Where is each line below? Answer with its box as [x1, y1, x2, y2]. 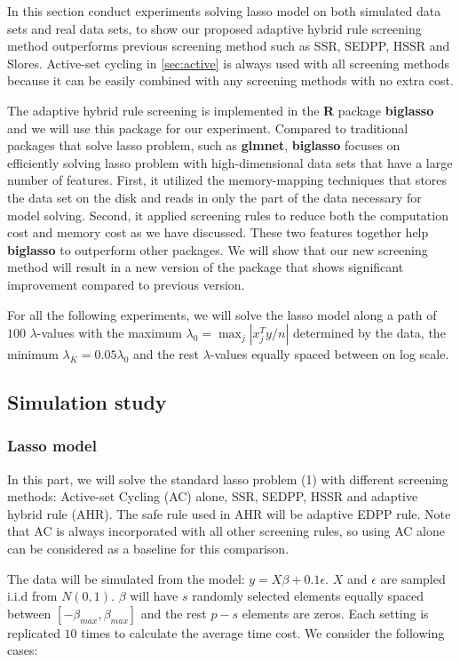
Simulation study [7, 388, 167, 416]
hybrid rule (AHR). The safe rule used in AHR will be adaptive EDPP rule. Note [7, 504, 451, 522]
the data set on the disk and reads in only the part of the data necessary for [7, 187, 422, 206]
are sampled [380, 569, 446, 587]
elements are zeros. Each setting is [242, 603, 429, 622]
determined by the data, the [292, 323, 446, 342]
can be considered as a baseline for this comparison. [7, 539, 289, 558]
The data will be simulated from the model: [7, 569, 245, 587]
